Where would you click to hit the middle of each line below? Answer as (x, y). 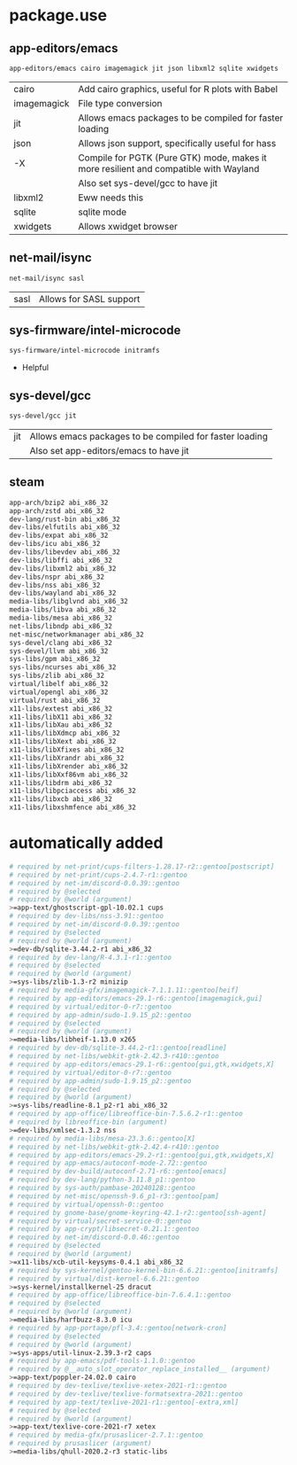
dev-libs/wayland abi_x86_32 (63, 593)
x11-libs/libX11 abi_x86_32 (61, 717)
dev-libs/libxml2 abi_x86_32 (63, 568)
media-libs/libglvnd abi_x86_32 (69, 602)
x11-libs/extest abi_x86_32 (61, 709)
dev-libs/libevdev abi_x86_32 (65, 552)
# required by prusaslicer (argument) (80, 1444)
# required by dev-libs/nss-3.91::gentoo (87, 916)
